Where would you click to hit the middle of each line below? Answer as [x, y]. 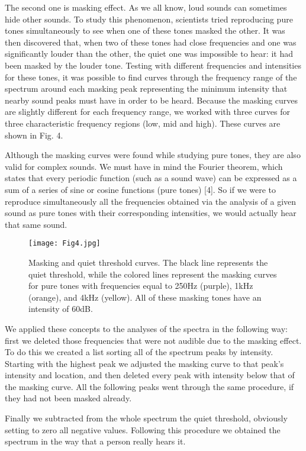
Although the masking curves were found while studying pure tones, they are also [153, 155]
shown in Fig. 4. [34, 135]
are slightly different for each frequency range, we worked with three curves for [147, 112]
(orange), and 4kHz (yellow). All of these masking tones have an [145, 297]
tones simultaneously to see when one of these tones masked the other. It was [145, 30]
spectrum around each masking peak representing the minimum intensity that [146, 88]
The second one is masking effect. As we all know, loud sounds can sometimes [146, 7]
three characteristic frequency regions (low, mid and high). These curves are [143, 123]
